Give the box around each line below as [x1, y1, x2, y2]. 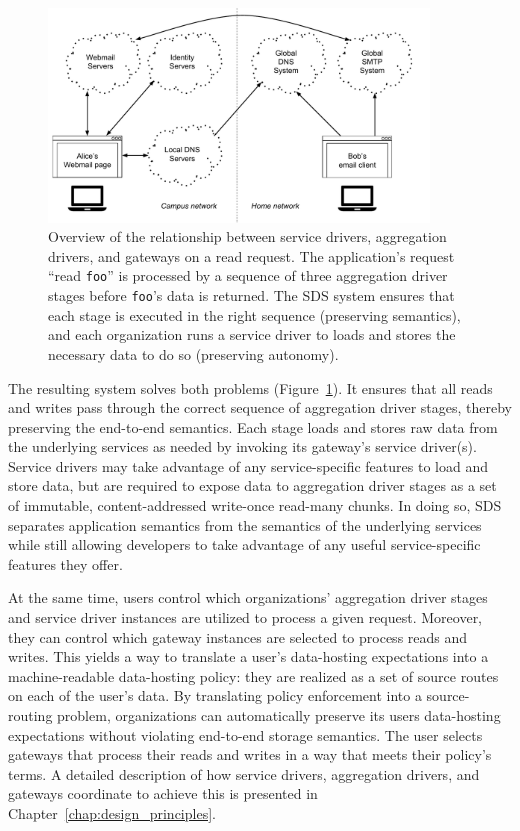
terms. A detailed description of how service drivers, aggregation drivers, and [8, 763, 480, 784]
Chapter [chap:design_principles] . [8, 802, 216, 823]
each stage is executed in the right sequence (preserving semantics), [48, 304, 461, 325]
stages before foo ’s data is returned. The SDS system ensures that [48, 285, 455, 306]
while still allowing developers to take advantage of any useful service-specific [8, 534, 481, 555]
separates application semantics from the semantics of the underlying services [8, 514, 482, 535]
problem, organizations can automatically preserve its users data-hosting [57, 705, 501, 726]
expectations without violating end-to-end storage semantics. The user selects [8, 724, 483, 745]
